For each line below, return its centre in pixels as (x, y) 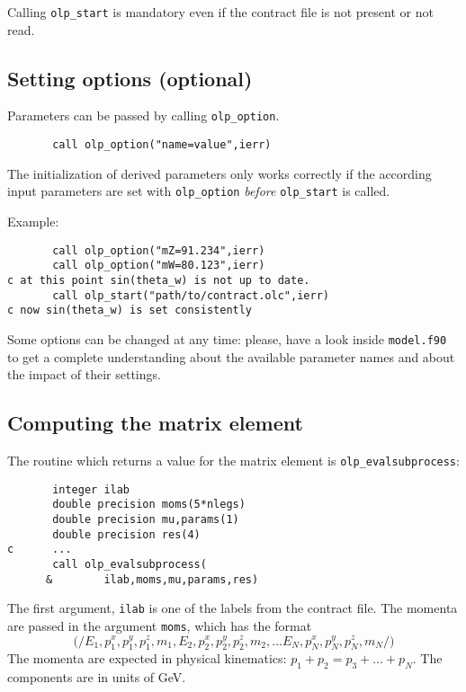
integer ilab (91, 489)
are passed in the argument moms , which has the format (160, 625)
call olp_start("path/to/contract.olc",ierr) (191, 295)
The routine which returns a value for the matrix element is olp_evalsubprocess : (233, 460)
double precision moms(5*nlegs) (149, 505)
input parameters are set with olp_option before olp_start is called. (199, 191)
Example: (33, 222)
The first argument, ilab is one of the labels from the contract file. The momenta (233, 608)
